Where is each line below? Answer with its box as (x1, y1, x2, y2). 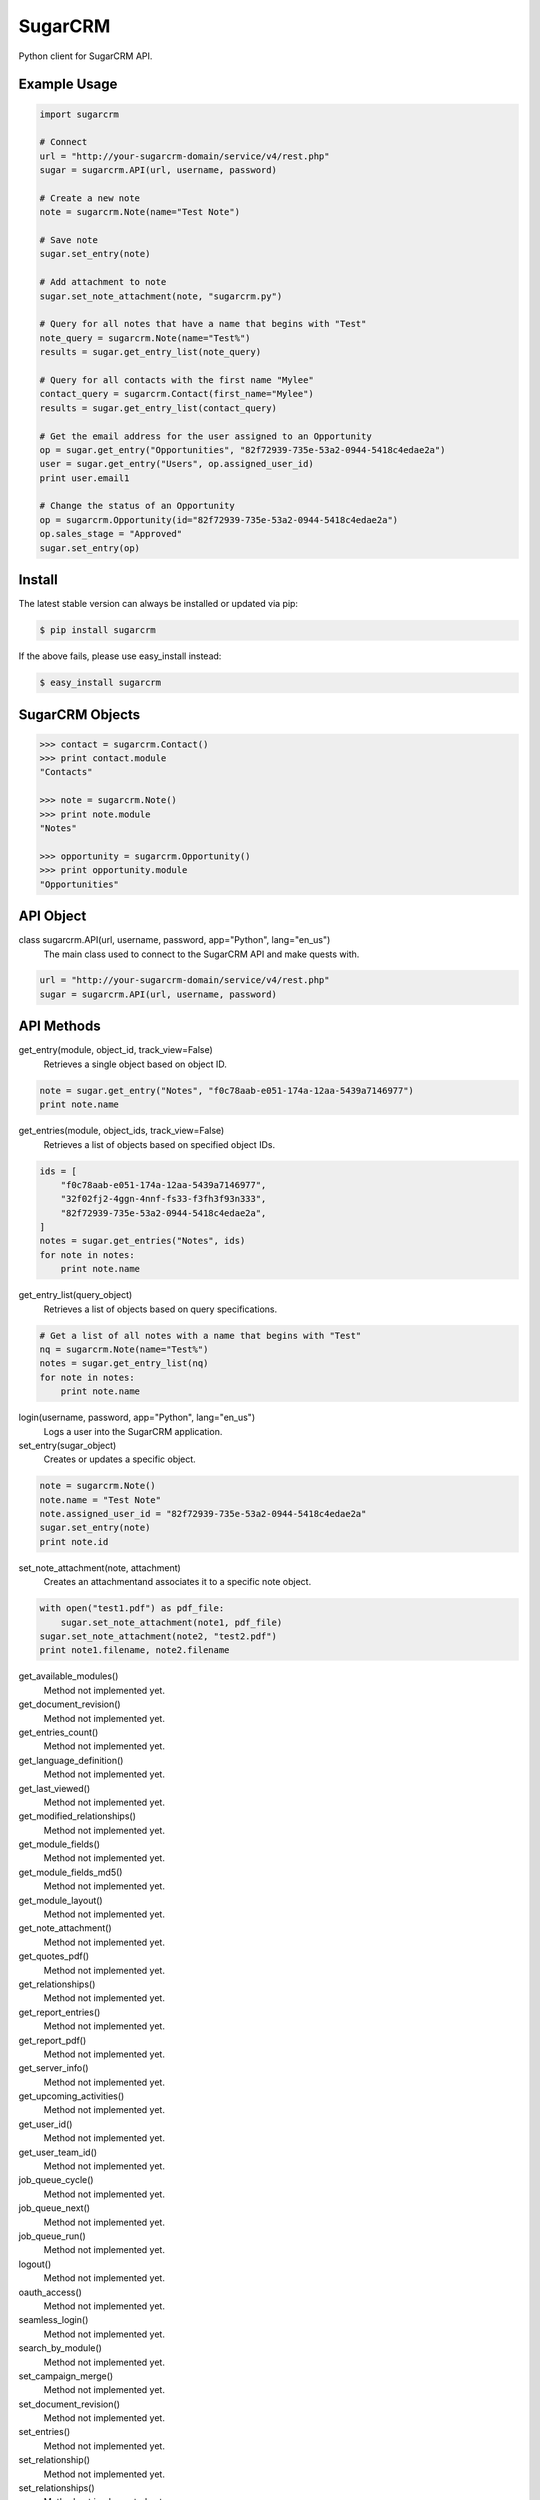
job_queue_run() (18, 2230, 87, 2242)
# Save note (39, 235, 99, 246)
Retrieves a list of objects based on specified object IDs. (43, 1138, 275, 1150)
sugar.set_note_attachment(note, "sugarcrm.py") (39, 290, 283, 302)
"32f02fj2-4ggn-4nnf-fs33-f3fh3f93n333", (60, 1193, 267, 1205)
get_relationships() (18, 1978, 96, 1990)
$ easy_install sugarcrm (39, 677, 162, 689)
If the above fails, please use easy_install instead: (18, 650, 222, 662)
